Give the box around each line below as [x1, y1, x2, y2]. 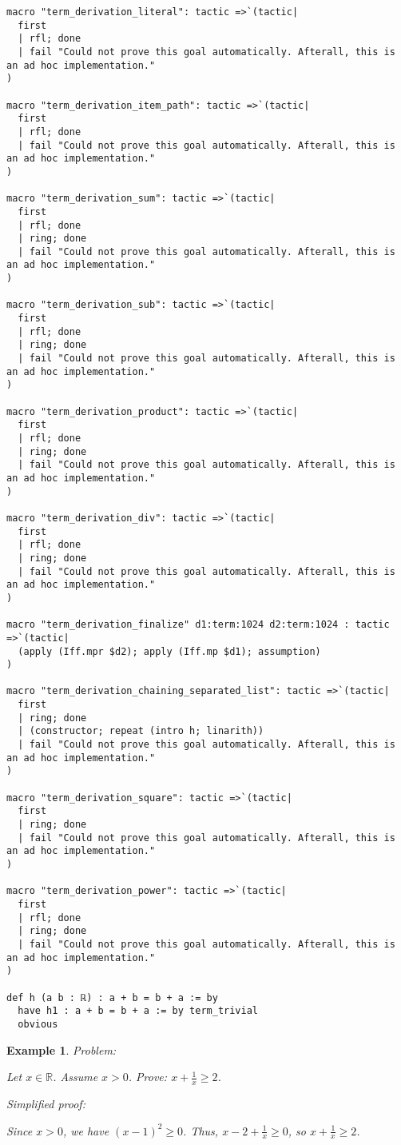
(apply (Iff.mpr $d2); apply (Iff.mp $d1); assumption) [18, 645, 321, 657]
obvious [18, 1018, 58, 1030]
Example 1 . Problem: [6, 1041, 117, 1058]
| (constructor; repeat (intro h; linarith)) [18, 725, 264, 737]
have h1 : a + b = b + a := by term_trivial [18, 1005, 258, 1017]
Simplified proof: [6, 1095, 85, 1111]
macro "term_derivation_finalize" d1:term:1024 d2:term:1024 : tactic [6, 619, 390, 631]
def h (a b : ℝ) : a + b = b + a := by [6, 991, 218, 1003]
